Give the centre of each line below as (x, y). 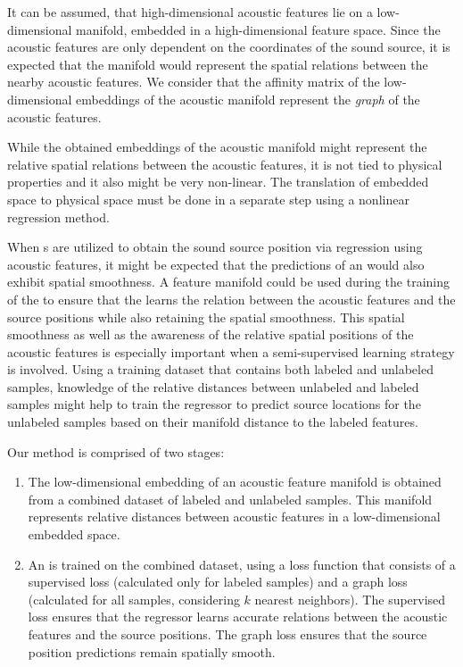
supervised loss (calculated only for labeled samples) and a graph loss (218, 582)
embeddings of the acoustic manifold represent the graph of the (248, 99)
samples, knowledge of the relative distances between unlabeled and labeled (213, 386)
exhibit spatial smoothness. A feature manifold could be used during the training (229, 282)
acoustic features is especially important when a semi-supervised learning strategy (231, 351)
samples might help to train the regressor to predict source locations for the (214, 404)
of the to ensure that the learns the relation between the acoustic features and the (231, 299)
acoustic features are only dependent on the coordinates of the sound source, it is (229, 47)
